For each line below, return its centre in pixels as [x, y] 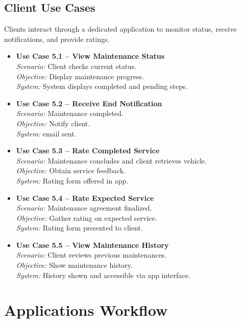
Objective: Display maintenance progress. [80, 76]
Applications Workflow [86, 310]
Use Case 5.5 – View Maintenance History [92, 245]
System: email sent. [46, 133]
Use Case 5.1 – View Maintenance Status [90, 56]
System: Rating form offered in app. [72, 180]
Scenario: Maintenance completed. [70, 113]
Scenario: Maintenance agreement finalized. [84, 208]
